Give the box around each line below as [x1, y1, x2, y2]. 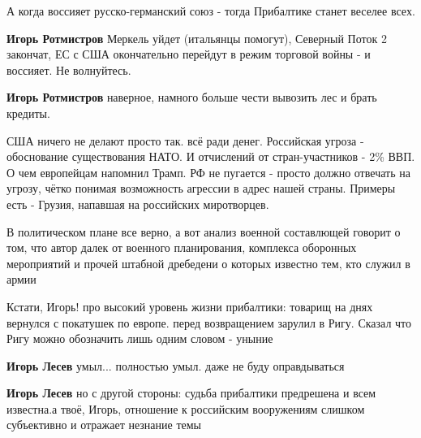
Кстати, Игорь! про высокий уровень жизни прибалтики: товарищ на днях [6, 297, 373, 314]
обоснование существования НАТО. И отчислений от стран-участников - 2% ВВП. [6, 148, 415, 165]
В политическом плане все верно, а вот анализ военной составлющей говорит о [6, 223, 401, 240]
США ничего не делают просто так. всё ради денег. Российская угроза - [6, 132, 364, 149]
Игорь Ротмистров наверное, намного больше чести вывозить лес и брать [6, 89, 377, 106]
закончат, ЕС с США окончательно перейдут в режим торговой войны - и [6, 46, 371, 63]
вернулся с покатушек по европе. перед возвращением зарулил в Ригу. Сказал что [6, 314, 412, 331]
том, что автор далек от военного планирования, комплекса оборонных [6, 239, 357, 256]
